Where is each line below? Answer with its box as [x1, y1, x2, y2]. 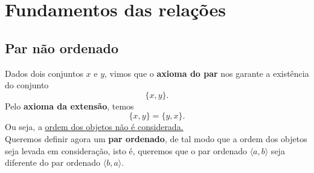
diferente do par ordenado [5, 156, 101, 169]
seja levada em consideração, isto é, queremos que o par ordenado [5, 144, 247, 157]
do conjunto [5, 79, 49, 91]
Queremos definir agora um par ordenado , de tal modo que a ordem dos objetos [5, 132, 307, 145]
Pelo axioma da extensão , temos [5, 99, 134, 112]
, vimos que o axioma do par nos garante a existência [104, 67, 309, 79]
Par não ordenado [5, 38, 119, 57]
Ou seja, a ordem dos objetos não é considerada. [5, 120, 184, 133]
